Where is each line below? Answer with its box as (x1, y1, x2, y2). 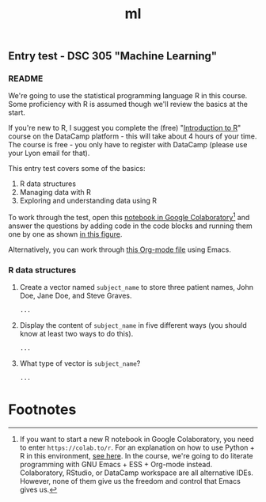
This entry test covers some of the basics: (8, 164, 146, 173)
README (8, 73, 44, 84)
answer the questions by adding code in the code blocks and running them (8, 221, 253, 230)
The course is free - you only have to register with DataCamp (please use (8, 140, 248, 150)
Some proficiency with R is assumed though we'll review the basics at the (8, 100, 248, 109)
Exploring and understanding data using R (19, 196, 157, 206)
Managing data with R (19, 188, 91, 197)
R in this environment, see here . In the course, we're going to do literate (19, 451, 253, 460)
